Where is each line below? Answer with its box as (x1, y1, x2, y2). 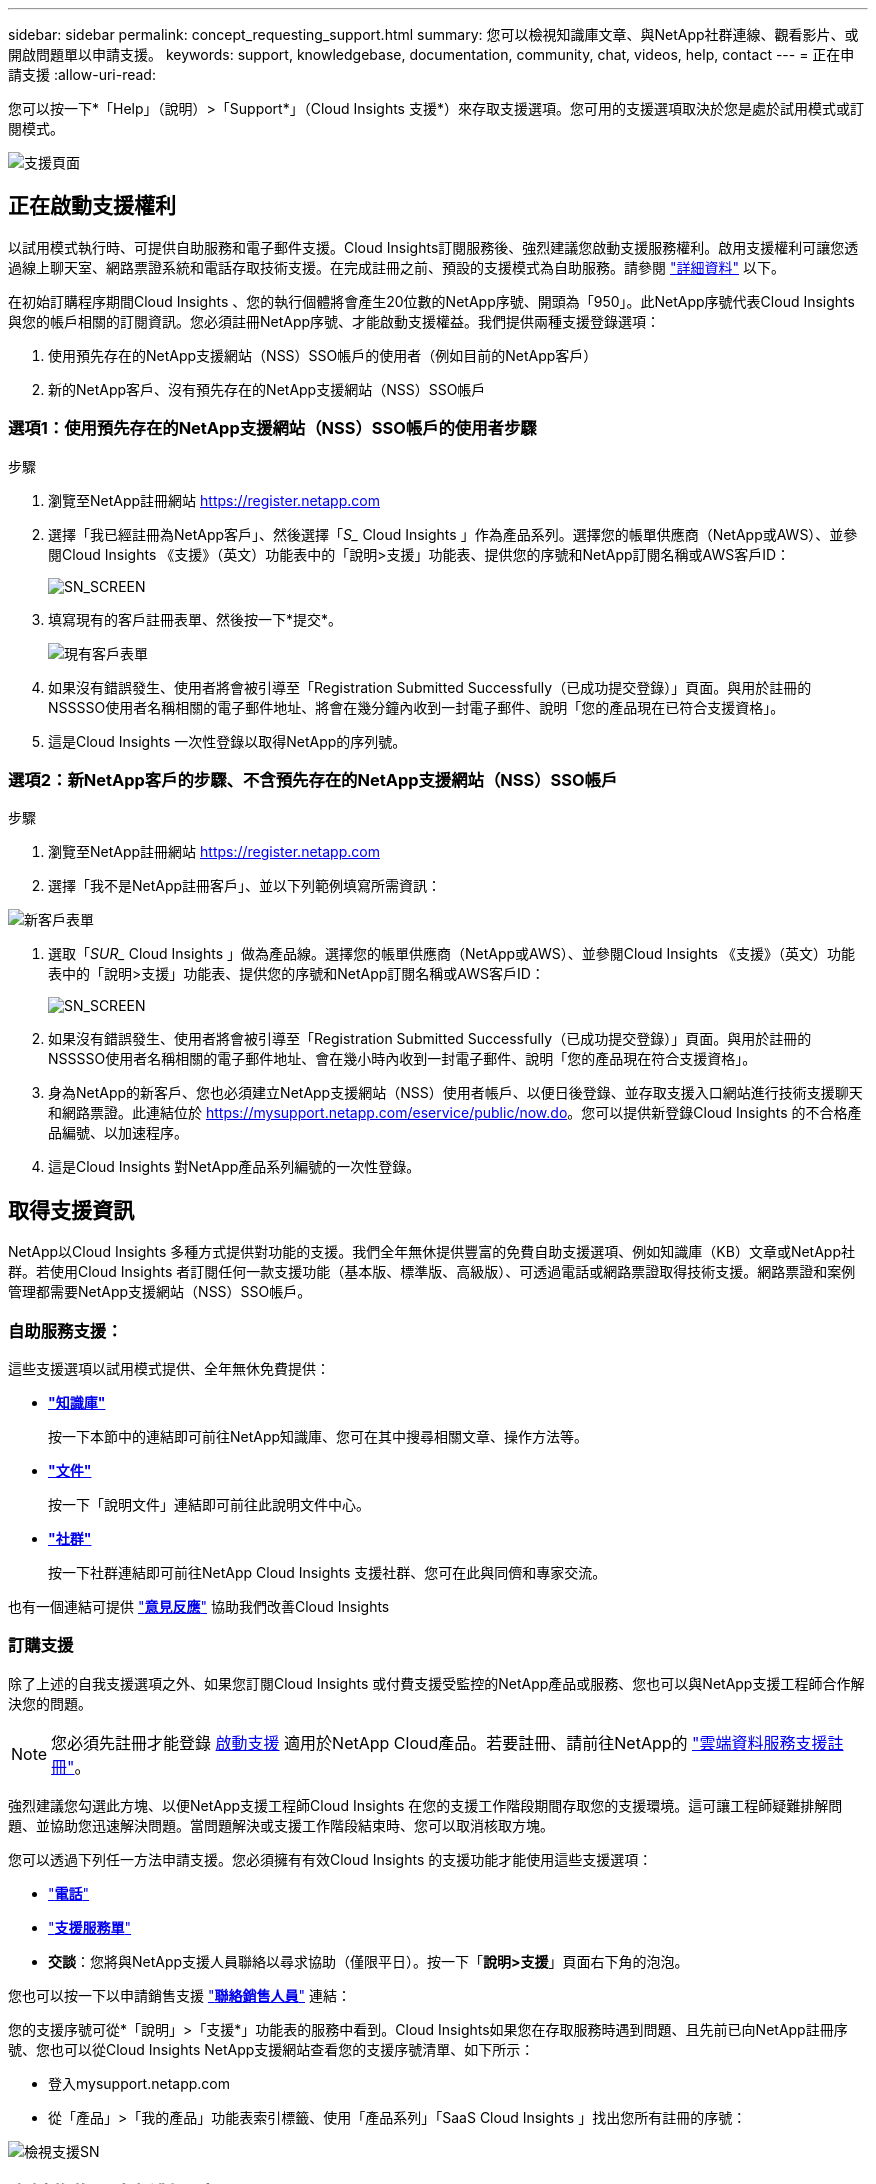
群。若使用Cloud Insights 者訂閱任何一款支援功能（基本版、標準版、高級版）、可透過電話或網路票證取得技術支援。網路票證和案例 (8, 1263, 856, 1281)
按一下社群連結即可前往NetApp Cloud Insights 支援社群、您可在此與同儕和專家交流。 (48, 1563, 607, 1581)
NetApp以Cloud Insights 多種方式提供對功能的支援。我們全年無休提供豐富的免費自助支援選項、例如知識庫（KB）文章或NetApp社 (8, 1243, 855, 1261)
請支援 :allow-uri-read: (8, 66, 156, 83)
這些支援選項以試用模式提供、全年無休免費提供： (8, 1359, 330, 1377)
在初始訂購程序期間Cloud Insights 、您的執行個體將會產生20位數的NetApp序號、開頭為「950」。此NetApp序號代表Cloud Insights (8, 292, 855, 310)
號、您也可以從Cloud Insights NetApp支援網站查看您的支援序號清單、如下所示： (8, 2040, 535, 2058)
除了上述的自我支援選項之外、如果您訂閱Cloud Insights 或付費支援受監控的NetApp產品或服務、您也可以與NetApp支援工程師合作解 (8, 1674, 865, 1692)
